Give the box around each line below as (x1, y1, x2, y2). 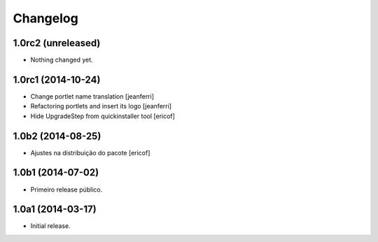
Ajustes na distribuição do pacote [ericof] (30, 148, 150, 157)
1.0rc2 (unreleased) (13, 37, 101, 49)
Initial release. (30, 222, 71, 230)
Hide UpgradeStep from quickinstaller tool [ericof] (30, 112, 175, 120)
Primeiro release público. (30, 185, 103, 194)
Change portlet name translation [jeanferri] (30, 92, 154, 101)
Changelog (13, 10, 78, 26)
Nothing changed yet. (30, 56, 94, 64)
